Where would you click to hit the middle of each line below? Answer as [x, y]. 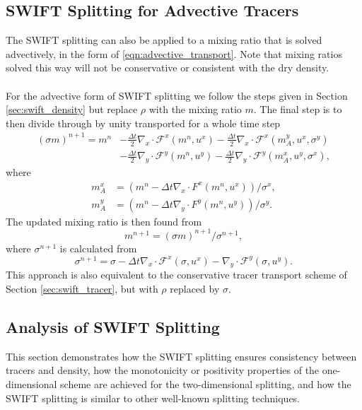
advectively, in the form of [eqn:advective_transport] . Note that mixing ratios [174, 53]
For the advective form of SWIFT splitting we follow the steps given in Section [177, 95]
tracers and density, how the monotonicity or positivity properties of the [163, 370]
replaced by [195, 289]
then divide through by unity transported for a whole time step [143, 123]
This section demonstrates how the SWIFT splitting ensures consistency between [181, 356]
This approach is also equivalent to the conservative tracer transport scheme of [176, 275]
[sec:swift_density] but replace [72, 109]
